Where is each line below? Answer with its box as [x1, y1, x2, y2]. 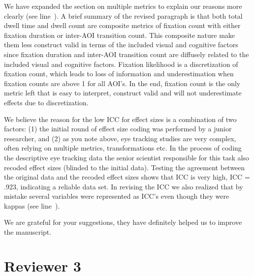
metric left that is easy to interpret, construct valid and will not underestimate [4, 88, 242, 98]
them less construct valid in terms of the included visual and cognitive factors [4, 39, 238, 50]
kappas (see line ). [4, 200, 60, 211]
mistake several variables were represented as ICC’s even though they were [4, 191, 229, 201]
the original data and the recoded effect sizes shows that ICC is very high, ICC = [4, 172, 250, 182]
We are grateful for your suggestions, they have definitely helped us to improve [4, 217, 242, 227]
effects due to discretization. [4, 97, 89, 107]
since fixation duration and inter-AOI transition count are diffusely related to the [4, 49, 249, 59]
